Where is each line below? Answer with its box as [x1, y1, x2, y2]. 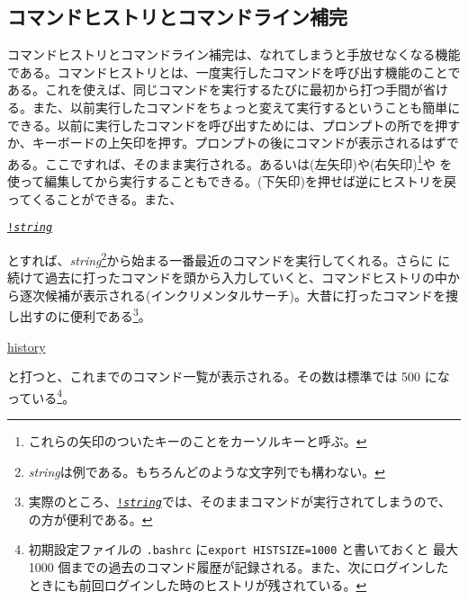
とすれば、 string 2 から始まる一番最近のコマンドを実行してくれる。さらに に [7, 247, 451, 269]
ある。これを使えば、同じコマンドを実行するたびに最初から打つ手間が [7, 80, 423, 99]
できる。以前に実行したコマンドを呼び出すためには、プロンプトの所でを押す [7, 115, 461, 134]
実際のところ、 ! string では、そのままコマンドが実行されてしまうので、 [28, 492, 451, 511]
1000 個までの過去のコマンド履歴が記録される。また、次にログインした [28, 558, 449, 577]
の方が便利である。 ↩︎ [28, 509, 153, 528]
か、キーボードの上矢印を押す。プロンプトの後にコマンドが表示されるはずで [7, 133, 459, 152]
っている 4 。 [7, 385, 76, 407]
